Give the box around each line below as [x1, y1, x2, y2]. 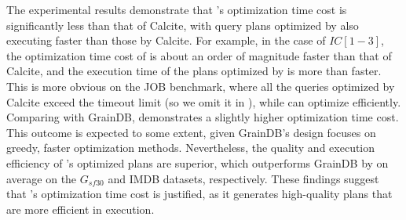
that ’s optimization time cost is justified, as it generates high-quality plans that [6, 186, 393, 202]
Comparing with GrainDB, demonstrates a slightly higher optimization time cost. [6, 109, 399, 125]
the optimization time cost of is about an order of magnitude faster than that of [6, 47, 392, 63]
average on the [6, 170, 77, 186]
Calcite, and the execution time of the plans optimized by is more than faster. [6, 63, 382, 79]
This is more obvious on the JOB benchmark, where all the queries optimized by [6, 78, 395, 94]
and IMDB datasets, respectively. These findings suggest [108, 170, 379, 186]
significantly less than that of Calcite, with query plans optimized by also [6, 16, 359, 33]
